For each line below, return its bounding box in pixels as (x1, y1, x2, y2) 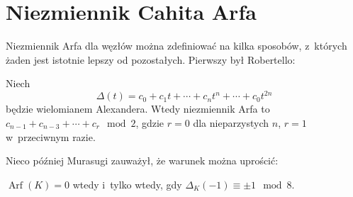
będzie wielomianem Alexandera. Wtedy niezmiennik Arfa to (6, 101, 270, 116)
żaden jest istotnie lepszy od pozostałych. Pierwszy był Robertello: (6, 52, 296, 67)
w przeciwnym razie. (6, 129, 96, 144)
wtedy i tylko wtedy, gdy (72, 176, 182, 191)
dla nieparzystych (193, 116, 269, 130)
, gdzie (135, 116, 164, 130)
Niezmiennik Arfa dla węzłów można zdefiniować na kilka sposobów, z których (6, 38, 347, 53)
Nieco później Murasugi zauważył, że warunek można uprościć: (6, 153, 279, 168)
